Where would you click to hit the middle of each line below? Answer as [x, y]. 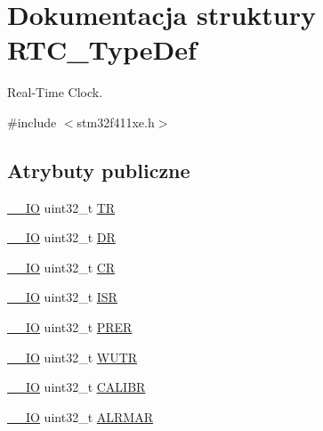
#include [32, 122]
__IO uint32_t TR [61, 207]
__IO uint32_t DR [61, 237]
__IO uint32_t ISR [62, 297]
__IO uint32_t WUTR [73, 357]
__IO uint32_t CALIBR [77, 387]
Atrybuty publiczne [99, 170]
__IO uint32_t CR [61, 267]
